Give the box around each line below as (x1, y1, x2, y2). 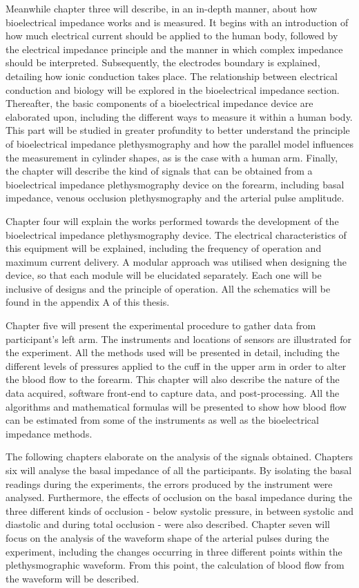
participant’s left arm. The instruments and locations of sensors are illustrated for (6, 331, 352, 346)
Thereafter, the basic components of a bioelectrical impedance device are (6, 96, 313, 110)
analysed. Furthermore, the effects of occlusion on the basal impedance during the (6, 490, 352, 504)
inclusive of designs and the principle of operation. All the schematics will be (6, 281, 331, 295)
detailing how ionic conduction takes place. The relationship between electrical (6, 68, 338, 83)
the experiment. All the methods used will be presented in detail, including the (6, 345, 340, 360)
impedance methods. (6, 426, 93, 440)
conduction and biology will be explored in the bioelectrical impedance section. (6, 82, 340, 97)
